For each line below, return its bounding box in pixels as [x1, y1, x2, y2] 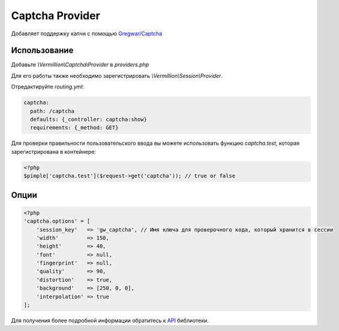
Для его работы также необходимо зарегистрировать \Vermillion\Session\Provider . [11, 72, 223, 79]
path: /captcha [30, 108, 75, 114]
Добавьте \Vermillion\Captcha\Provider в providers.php [11, 61, 149, 68]
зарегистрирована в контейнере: [11, 148, 96, 155]
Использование [11, 45, 74, 56]
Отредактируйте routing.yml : [11, 83, 84, 90]
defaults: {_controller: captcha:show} [30, 116, 147, 123]
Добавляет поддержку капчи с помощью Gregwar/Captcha [11, 30, 162, 37]
